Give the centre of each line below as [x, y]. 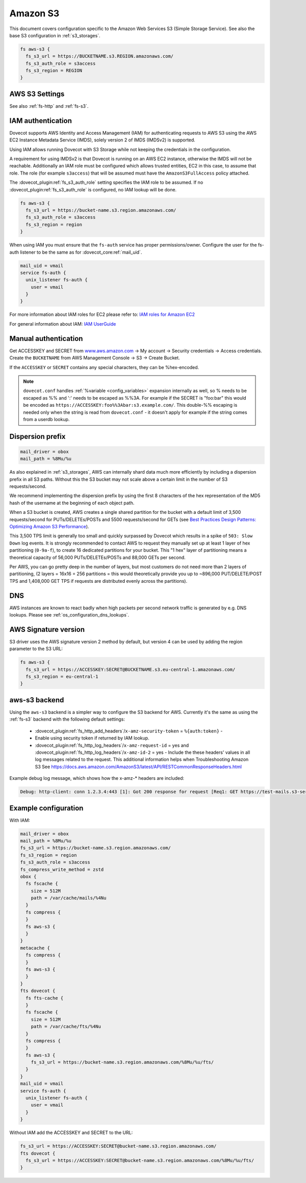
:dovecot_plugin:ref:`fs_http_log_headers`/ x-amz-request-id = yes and [112, 745]
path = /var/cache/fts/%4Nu [66, 1027]
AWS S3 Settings [37, 94]
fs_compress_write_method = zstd [62, 869]
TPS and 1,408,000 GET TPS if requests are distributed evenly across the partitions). [98, 581]
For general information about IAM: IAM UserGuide [63, 324]
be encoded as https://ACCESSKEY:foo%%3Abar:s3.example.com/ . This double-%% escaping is [130, 405]
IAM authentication [41, 121]
